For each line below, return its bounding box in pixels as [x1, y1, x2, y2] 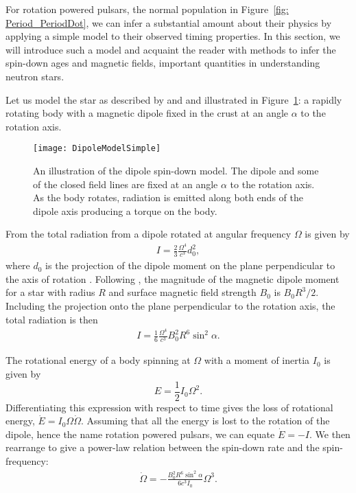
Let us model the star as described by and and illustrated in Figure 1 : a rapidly [5, 92, 342, 106]
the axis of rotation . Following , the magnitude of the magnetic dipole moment [5, 271, 340, 286]
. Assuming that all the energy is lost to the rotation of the [80, 413, 330, 428]
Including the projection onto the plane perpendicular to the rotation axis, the [5, 299, 335, 312]
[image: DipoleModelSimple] [33, 144, 161, 154]
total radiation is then [5, 312, 98, 326]
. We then [309, 426, 351, 441]
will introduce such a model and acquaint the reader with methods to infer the [5, 42, 336, 56]
